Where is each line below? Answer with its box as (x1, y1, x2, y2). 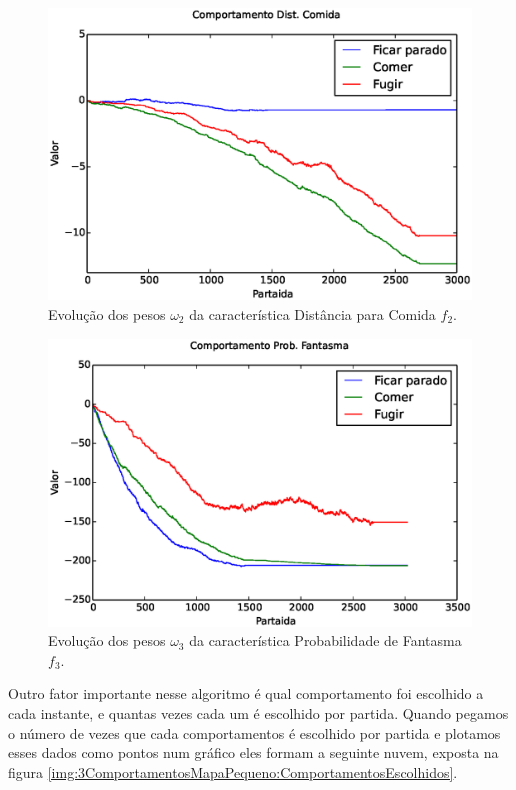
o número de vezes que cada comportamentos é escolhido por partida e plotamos (8, 722, 501, 743)
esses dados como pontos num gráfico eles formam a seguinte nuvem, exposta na (8, 742, 499, 763)
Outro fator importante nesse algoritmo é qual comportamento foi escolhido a (8, 683, 484, 704)
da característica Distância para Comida (189, 303, 436, 324)
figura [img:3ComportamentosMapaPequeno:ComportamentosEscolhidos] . (8, 761, 458, 782)
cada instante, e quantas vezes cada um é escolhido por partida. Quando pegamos (8, 703, 509, 724)
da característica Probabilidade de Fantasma (189, 630, 462, 651)
